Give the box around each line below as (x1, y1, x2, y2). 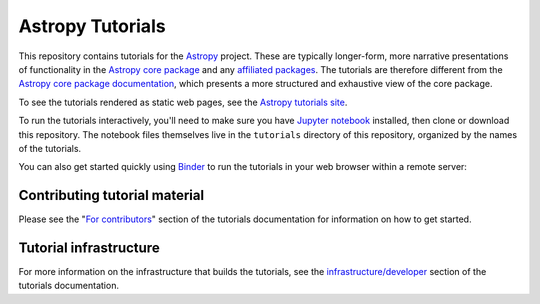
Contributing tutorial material (18, 187, 205, 204)
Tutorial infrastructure (18, 240, 160, 256)
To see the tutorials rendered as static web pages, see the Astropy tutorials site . (18, 96, 348, 108)
